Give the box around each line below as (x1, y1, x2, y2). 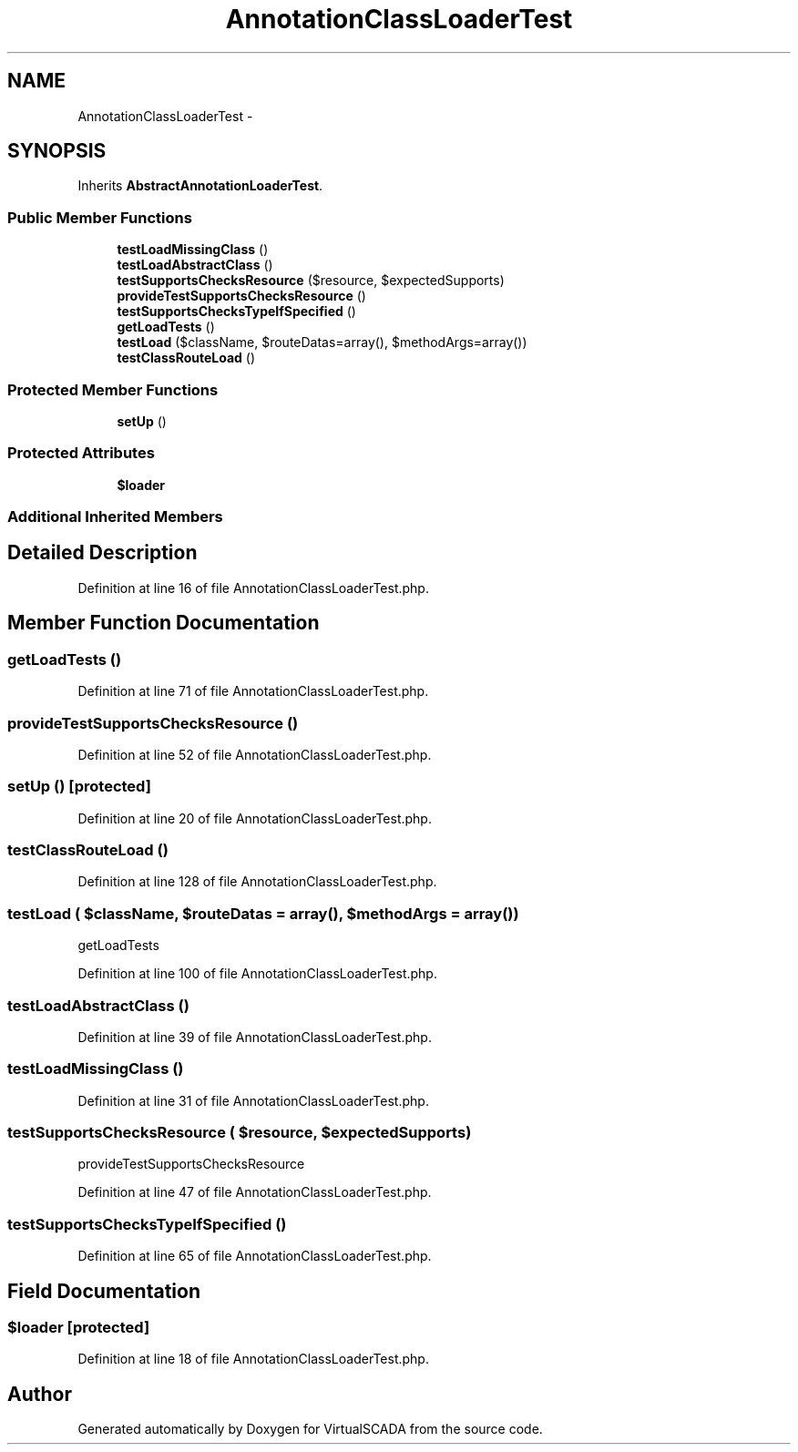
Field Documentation (7, 1279, 200, 1303)
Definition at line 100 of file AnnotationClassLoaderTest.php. (77, 966, 437, 982)
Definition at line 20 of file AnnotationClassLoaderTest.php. (77, 810, 432, 826)
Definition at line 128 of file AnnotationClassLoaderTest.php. (77, 874, 437, 890)
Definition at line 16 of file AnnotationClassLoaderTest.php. (77, 579, 429, 596)
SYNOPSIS (7, 139, 107, 163)
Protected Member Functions (7, 380, 219, 399)
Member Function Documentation (7, 611, 320, 635)
